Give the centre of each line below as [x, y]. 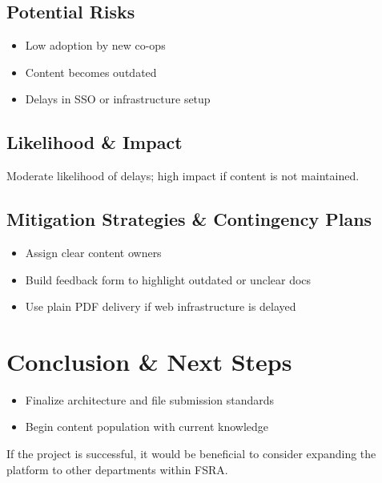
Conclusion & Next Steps [149, 361]
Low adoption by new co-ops [95, 45]
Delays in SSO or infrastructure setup [118, 99]
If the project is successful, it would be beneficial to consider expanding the [191, 454]
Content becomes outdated [91, 72]
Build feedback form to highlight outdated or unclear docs [168, 279]
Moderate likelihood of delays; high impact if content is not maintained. [183, 176]
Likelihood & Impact [94, 142]
